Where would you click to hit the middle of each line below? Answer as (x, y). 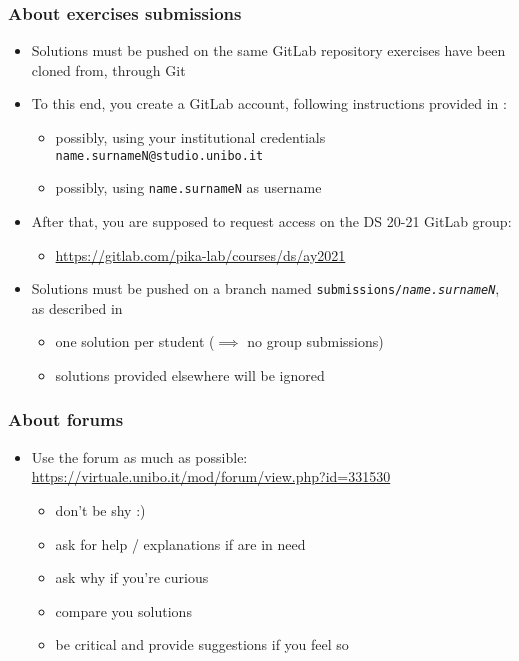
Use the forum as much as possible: (139, 456)
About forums (66, 419)
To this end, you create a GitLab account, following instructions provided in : (269, 103)
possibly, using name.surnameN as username (188, 187)
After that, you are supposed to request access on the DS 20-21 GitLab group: (271, 220)
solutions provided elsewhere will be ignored (190, 374)
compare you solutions (123, 610)
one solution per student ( (135, 341)
